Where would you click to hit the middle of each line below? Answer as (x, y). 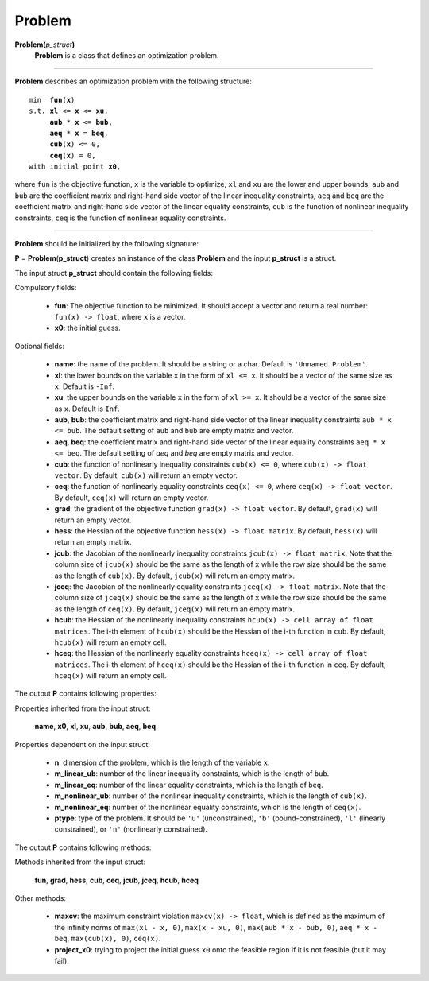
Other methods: (41, 898)
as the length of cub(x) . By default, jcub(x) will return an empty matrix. (175, 576)
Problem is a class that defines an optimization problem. (127, 55)
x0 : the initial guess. (87, 328)
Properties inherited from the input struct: (83, 708)
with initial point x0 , (75, 167)
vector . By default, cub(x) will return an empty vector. (146, 475)
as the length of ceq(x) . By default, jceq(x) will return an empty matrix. (175, 609)
